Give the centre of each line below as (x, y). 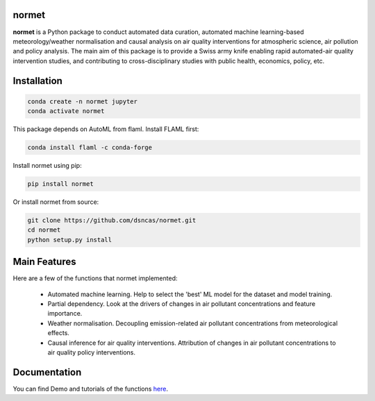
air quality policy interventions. (91, 352)
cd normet (44, 230)
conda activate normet (66, 111)
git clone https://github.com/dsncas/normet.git (112, 220)
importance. (65, 314)
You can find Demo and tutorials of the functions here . (91, 389)
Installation (37, 81)
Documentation (47, 372)
